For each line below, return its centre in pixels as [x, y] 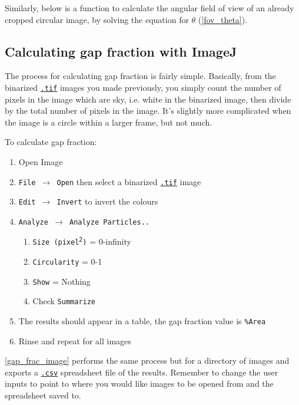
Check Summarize [64, 301]
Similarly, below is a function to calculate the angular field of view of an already [149, 8]
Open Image [41, 162]
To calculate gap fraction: [51, 142]
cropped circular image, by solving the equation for [97, 19]
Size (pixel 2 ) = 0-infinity [82, 241]
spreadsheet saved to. [43, 395]
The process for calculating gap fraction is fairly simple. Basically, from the [140, 76]
